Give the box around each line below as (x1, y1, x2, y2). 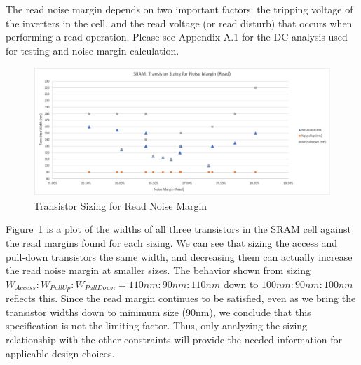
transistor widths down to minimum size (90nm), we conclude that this (6, 304, 311, 319)
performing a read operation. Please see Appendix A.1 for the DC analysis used (6, 29, 348, 44)
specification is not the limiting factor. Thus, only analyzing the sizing (6, 318, 308, 333)
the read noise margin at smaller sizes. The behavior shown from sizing (6, 263, 311, 278)
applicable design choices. (6, 345, 115, 360)
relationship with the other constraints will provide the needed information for (6, 332, 343, 347)
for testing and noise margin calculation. (6, 43, 179, 57)
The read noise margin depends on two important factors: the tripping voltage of (6, 2, 353, 16)
